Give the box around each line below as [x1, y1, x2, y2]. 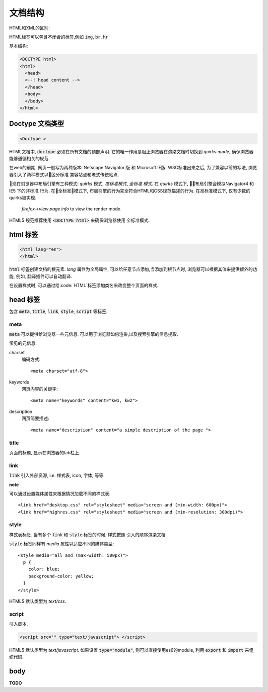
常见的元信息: [9, 340, 37, 346]
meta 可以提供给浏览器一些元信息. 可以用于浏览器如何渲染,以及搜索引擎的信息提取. [9, 331, 178, 337]
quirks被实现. [9, 195, 37, 200]
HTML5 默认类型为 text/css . [9, 598, 67, 604]
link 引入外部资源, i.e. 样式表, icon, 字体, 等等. [9, 473, 105, 479]
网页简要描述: [21, 415, 50, 421]
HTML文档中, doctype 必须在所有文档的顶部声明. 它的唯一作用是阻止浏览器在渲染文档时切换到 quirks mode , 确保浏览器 [9, 148, 254, 154]
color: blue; [28, 566, 60, 572]
